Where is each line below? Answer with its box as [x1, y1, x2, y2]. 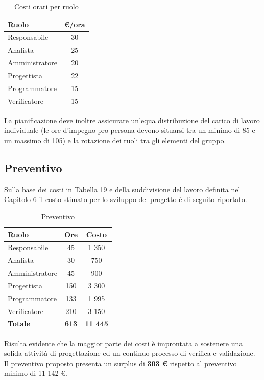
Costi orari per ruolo [14, 1, 79, 11]
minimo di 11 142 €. [4, 368, 67, 378]
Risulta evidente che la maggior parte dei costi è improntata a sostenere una [4, 338, 243, 348]
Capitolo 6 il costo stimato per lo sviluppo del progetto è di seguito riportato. [4, 194, 247, 205]
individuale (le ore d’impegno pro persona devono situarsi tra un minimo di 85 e [4, 125, 255, 136]
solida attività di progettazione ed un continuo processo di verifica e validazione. [4, 348, 255, 359]
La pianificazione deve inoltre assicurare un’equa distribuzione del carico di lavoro [4, 115, 260, 125]
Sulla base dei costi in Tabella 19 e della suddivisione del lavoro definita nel [4, 184, 241, 194]
